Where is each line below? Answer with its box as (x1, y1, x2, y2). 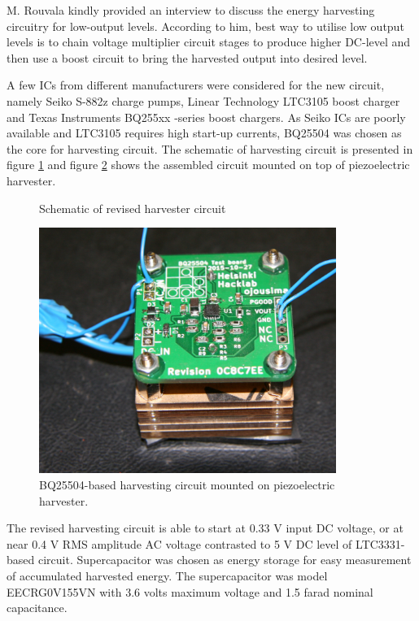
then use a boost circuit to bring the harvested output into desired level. (7, 49, 368, 66)
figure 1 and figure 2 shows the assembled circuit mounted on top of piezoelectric (7, 156, 410, 173)
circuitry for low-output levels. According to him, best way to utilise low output (7, 17, 404, 34)
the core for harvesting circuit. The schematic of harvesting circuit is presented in (7, 140, 413, 157)
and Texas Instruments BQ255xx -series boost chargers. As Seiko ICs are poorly (7, 108, 406, 125)
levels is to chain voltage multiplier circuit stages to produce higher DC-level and (7, 33, 411, 50)
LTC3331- (356, 535, 405, 552)
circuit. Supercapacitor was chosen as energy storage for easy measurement (37, 551, 412, 568)
